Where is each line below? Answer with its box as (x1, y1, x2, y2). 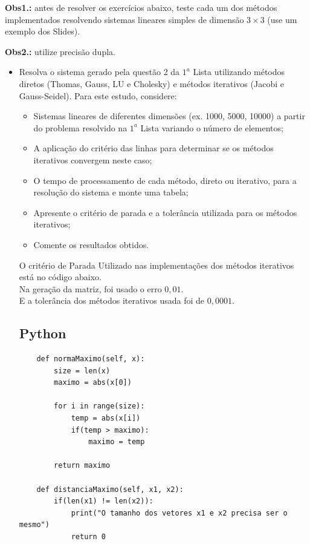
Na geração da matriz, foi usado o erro (19, 282, 162, 295)
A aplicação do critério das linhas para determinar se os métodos (33, 142, 274, 154)
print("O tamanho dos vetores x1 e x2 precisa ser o (71, 508, 288, 517)
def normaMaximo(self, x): (36, 355, 145, 364)
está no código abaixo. (19, 270, 102, 283)
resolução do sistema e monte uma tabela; (33, 186, 189, 198)
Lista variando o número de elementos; (140, 121, 283, 134)
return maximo (54, 461, 111, 470)
